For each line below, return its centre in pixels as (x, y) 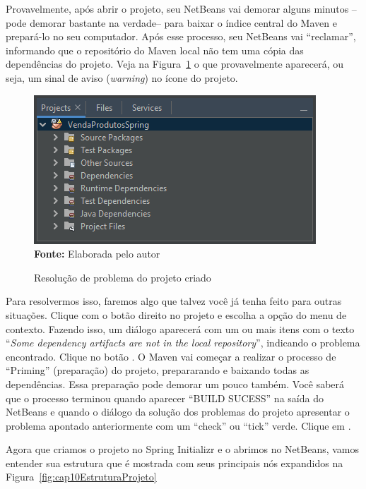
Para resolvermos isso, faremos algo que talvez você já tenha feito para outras (174, 301)
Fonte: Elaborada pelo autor (97, 254)
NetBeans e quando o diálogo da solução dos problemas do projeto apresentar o (178, 412)
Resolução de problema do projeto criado (123, 277)
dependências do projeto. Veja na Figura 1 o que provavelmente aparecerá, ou (175, 64)
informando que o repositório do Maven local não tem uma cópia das (155, 50)
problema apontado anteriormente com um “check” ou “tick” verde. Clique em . (178, 425)
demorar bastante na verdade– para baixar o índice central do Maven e (183, 22)
